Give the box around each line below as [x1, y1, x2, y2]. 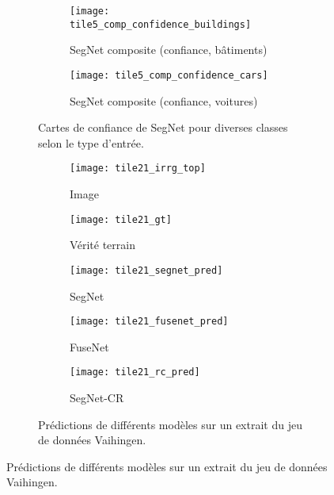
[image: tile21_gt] [70, 213, 172, 225]
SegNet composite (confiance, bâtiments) [70, 41, 268, 58]
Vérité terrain [70, 236, 135, 253]
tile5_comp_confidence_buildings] [70, 18, 252, 30]
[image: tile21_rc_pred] [70, 366, 200, 378]
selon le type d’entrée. [38, 134, 144, 151]
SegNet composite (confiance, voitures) [70, 92, 258, 109]
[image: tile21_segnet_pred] [70, 264, 223, 276]
